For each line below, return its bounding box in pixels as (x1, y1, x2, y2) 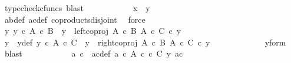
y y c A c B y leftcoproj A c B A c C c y (4, 24, 181, 37)
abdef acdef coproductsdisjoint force (4, 13, 145, 25)
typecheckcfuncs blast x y (4, 2, 150, 13)
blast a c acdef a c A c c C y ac (4, 47, 183, 60)
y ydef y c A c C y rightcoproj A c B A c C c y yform (4, 36, 286, 48)
